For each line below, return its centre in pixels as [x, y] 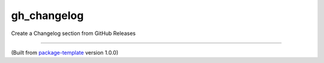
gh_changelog [47, 15]
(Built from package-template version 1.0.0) [65, 52]
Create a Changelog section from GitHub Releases [73, 33]
